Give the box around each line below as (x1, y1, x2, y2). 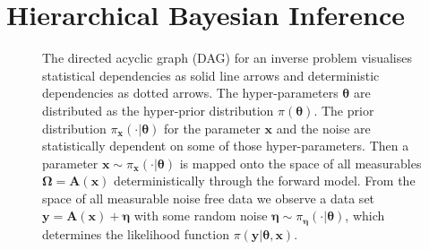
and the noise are (276, 118, 371, 137)
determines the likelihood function (42, 224, 229, 243)
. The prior (313, 100, 374, 119)
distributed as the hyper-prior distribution (42, 100, 274, 119)
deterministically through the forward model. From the (114, 171, 416, 190)
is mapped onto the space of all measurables (179, 153, 422, 172)
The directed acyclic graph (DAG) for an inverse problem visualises (42, 48, 412, 67)
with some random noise (133, 206, 268, 225)
